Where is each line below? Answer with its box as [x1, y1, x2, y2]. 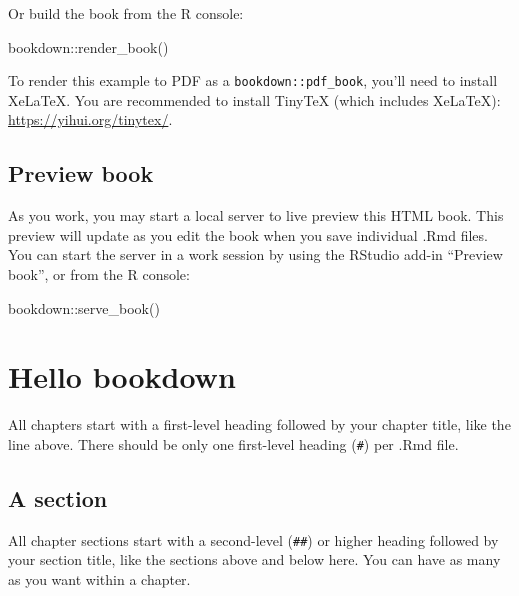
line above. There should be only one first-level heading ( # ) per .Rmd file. [8, 433, 459, 454]
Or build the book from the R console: [8, 3, 244, 23]
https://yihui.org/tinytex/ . [8, 109, 173, 130]
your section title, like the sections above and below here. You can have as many [8, 549, 501, 570]
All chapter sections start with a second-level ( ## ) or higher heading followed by [8, 529, 499, 550]
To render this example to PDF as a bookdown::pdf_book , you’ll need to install [8, 70, 498, 91]
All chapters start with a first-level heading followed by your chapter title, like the [8, 414, 511, 435]
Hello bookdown [8, 356, 236, 397]
